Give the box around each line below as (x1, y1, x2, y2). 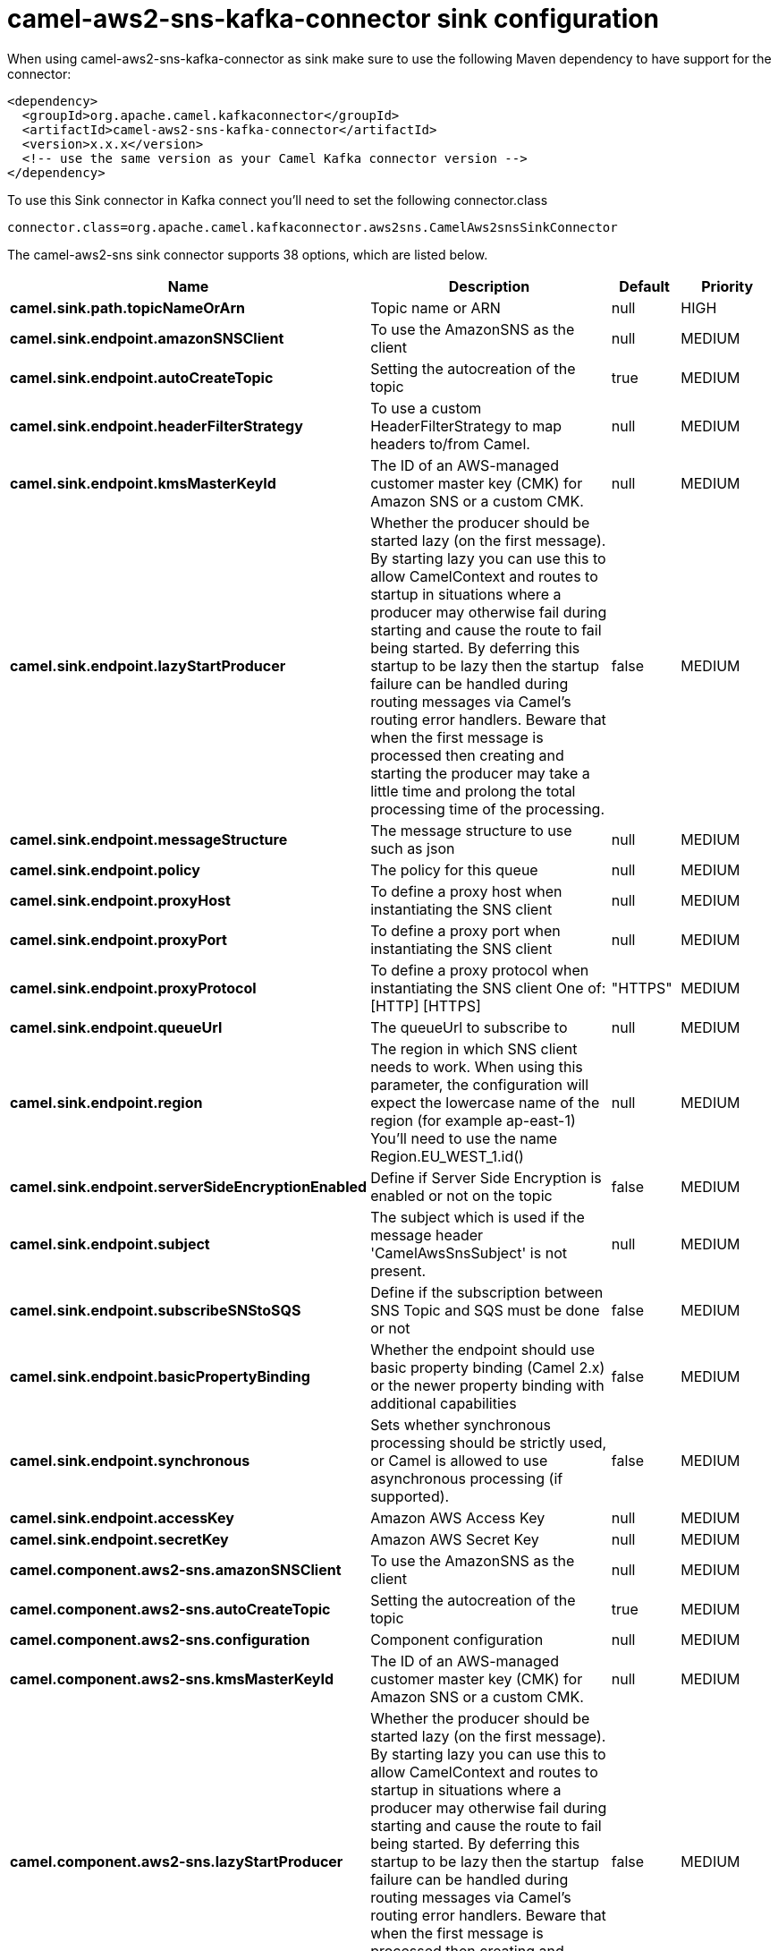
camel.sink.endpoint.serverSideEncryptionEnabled (10, 1177, 368, 1196)
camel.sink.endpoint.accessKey (10, 1508, 234, 1527)
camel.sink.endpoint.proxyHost (10, 890, 231, 909)
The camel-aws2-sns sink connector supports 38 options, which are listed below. (7, 246, 488, 262)
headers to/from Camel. (370, 434, 530, 453)
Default (619, 277, 670, 295)
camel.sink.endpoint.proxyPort (10, 930, 227, 949)
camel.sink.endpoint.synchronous (10, 1451, 250, 1470)
